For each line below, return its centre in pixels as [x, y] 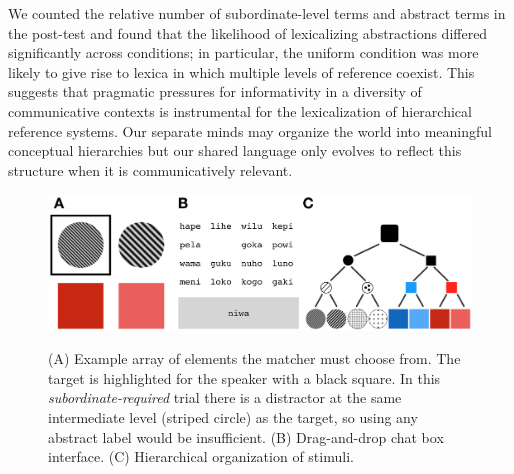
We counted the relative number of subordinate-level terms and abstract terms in [257, 13]
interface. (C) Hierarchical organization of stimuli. [201, 456]
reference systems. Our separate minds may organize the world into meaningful [250, 130]
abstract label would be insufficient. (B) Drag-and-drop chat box [246, 436]
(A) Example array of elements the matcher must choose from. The [254, 358]
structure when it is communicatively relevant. [150, 169]
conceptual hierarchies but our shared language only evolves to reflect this [235, 150]
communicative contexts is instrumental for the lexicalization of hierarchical [240, 110]
